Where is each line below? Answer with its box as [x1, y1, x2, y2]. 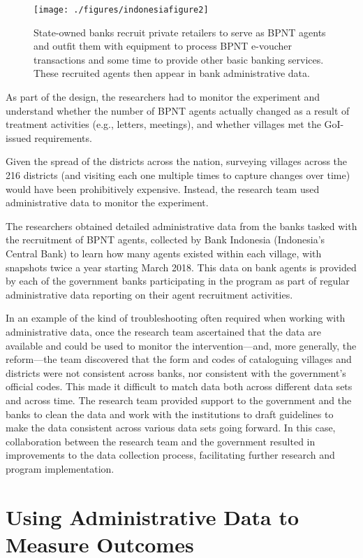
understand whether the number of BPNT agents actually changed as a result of [6, 103, 350, 117]
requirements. [34, 130, 92, 145]
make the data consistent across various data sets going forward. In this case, [6, 420, 336, 435]
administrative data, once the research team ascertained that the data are [6, 324, 321, 338]
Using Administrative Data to [6, 502, 299, 531]
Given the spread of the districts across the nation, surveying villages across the [6, 154, 348, 169]
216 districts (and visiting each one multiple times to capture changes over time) [6, 168, 350, 182]
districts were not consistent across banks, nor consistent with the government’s [6, 365, 346, 380]
